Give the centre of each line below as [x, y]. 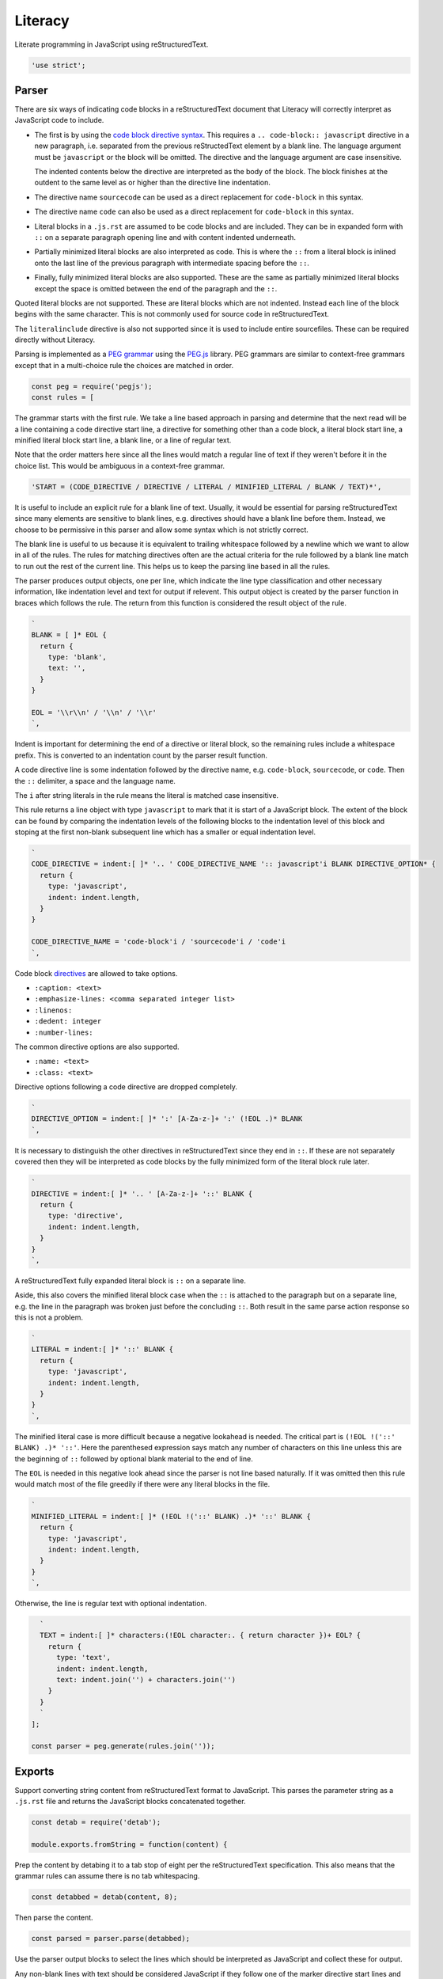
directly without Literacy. [55, 340]
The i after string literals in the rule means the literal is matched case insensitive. [147, 795]
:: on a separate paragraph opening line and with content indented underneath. [165, 237]
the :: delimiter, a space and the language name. [95, 781]
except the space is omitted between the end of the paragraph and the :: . [156, 288]
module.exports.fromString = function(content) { [129, 1844]
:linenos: [53, 1010]
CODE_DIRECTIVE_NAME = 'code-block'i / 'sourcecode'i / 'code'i [159, 942]
